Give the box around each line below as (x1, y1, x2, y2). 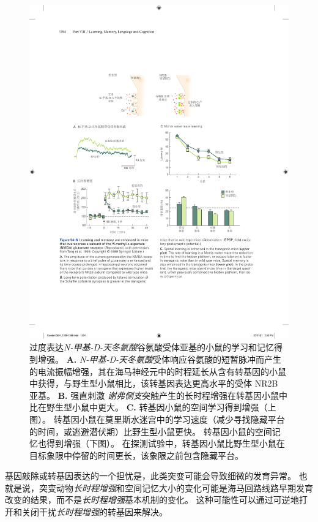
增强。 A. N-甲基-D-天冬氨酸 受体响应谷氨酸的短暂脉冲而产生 (37, 352, 281, 365)
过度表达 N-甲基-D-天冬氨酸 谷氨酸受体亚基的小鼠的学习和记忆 (29, 341, 275, 354)
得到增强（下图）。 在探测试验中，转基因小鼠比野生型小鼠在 (46, 437, 285, 450)
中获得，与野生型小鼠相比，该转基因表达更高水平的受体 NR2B (29, 377, 278, 390)
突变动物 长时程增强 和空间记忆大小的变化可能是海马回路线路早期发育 (39, 481, 313, 494)
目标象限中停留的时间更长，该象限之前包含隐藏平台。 (29, 448, 243, 461)
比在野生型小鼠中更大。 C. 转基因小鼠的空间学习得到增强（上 (29, 401, 276, 414)
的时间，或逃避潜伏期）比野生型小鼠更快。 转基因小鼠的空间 (29, 425, 272, 437)
